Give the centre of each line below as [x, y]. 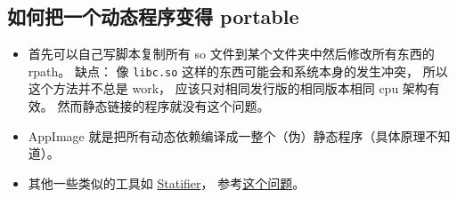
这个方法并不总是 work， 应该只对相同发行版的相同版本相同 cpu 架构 [228, 88]
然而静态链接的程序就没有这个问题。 [163, 106]
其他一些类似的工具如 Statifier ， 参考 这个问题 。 [167, 182]
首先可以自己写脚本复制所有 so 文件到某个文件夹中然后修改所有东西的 [231, 54]
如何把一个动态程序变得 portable [153, 16]
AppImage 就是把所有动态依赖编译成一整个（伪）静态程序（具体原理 [227, 135]
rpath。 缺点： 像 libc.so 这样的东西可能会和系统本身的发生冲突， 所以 [238, 71]
